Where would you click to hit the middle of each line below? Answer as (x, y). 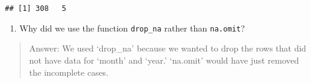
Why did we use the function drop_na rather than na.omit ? (132, 28)
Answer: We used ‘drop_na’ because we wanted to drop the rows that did (168, 48)
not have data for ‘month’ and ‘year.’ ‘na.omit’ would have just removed (164, 60)
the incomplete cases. (69, 72)
